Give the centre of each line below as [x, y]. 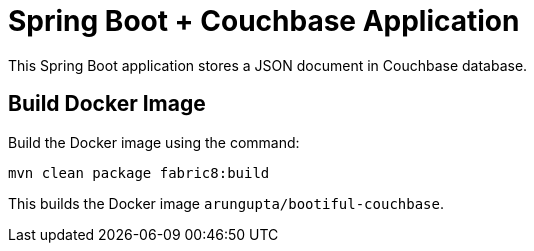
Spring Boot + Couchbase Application [264, 21]
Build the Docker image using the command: [154, 142]
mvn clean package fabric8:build [139, 172]
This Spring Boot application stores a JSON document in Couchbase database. [268, 65]
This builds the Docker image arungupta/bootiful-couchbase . [226, 203]
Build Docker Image [107, 104]
